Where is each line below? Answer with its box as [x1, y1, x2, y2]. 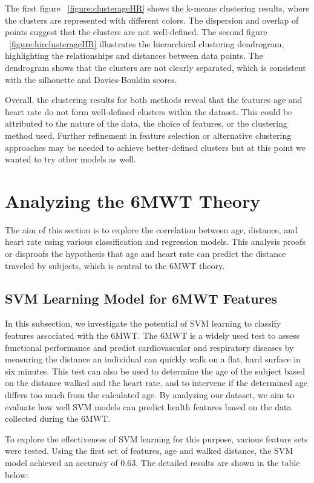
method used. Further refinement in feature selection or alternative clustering [5, 128, 292, 141]
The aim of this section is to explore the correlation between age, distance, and [5, 223, 298, 236]
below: [5, 468, 28, 481]
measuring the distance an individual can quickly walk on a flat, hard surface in [5, 353, 301, 365]
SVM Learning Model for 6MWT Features [5, 288, 278, 307]
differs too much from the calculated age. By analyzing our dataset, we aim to [5, 388, 295, 401]
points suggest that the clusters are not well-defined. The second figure [5, 25, 267, 38]
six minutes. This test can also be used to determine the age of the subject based [5, 364, 306, 377]
